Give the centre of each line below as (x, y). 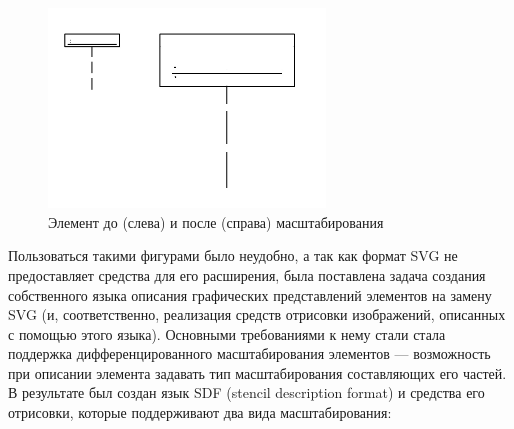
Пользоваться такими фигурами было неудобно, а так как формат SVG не (233, 255)
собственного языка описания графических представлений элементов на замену (250, 294)
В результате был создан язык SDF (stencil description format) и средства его (246, 392)
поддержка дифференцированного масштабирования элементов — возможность (249, 353)
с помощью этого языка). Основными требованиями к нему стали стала (227, 333)
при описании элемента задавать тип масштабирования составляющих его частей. (257, 372)
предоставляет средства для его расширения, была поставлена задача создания (247, 274)
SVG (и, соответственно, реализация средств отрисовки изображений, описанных (257, 314)
